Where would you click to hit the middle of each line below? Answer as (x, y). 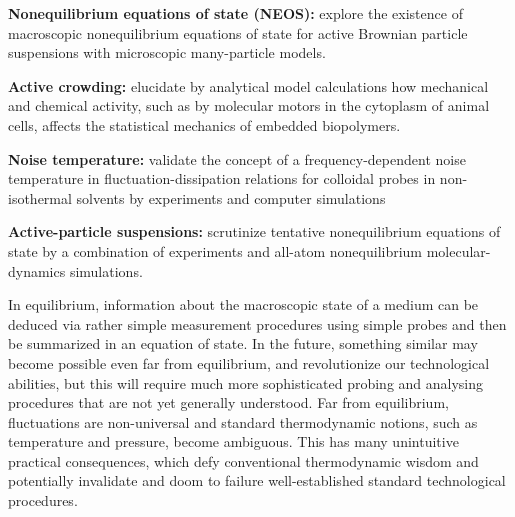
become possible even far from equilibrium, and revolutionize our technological (249, 362)
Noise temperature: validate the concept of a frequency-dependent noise (237, 158)
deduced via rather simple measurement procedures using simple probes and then (257, 323)
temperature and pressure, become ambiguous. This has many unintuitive (233, 441)
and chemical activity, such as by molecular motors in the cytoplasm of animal (249, 105)
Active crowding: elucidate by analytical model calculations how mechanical (248, 85)
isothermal (40, 197)
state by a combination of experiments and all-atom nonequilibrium (215, 250)
